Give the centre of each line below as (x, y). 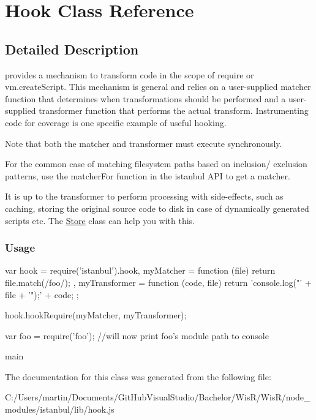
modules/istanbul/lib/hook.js (60, 409)
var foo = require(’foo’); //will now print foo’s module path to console (137, 335)
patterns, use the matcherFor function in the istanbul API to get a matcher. (148, 175)
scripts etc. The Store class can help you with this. (100, 220)
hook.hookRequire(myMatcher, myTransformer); (96, 315)
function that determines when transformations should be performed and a (145, 98)
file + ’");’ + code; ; (42, 294)
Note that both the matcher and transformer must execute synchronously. (144, 143)
